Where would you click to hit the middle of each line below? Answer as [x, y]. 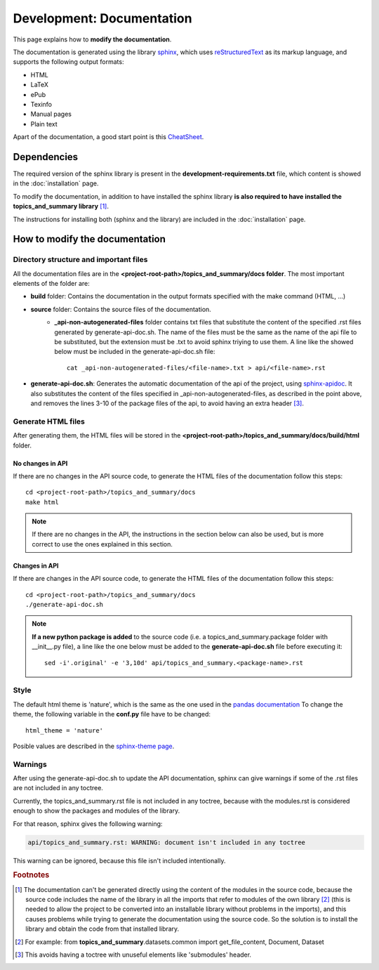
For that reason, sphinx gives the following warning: [88, 824]
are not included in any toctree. [58, 788]
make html [42, 502]
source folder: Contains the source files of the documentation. [121, 309]
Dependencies [46, 157]
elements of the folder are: [52, 284]
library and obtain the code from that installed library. [102, 929]
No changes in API [40, 463]
